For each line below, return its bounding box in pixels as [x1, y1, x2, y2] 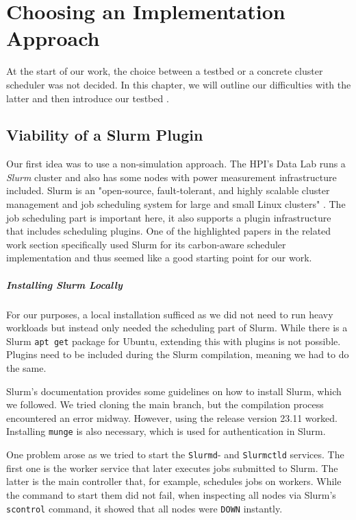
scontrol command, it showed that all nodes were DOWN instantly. [6, 501, 283, 515]
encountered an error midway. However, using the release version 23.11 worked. [6, 410, 338, 425]
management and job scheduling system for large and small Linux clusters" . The [6, 197, 346, 211]
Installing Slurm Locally [6, 277, 123, 292]
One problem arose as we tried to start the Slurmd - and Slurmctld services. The [6, 447, 344, 462]
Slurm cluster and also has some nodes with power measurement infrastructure [6, 169, 337, 184]
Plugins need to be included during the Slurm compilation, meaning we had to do [6, 347, 349, 362]
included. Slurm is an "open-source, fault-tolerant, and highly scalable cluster [6, 183, 330, 198]
